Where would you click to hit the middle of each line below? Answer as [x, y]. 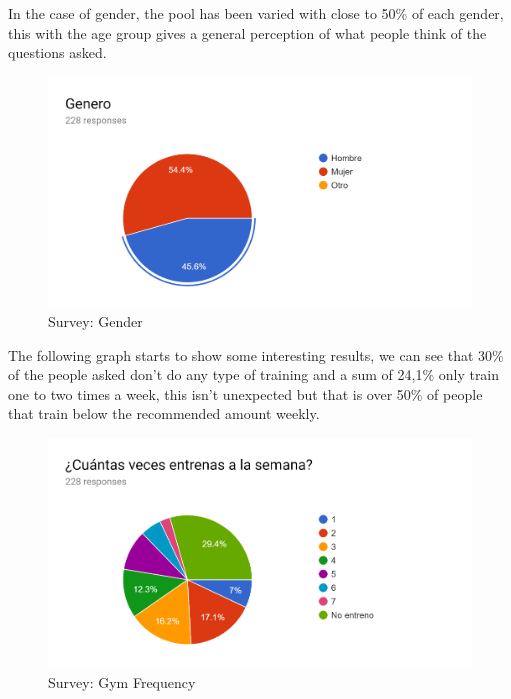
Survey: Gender [95, 321]
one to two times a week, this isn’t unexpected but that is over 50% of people [245, 393]
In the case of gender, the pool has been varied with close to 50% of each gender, [256, 13]
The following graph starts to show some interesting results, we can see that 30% [256, 354]
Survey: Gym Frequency [122, 682]
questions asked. [57, 52]
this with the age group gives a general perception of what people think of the [247, 32]
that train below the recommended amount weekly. [164, 413]
